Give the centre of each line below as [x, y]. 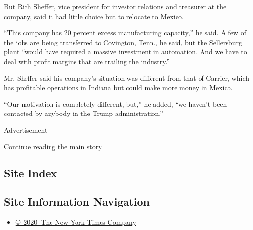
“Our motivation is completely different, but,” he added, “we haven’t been [115, 103]
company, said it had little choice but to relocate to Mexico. [94, 16]
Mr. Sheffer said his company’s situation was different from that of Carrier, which [126, 78]
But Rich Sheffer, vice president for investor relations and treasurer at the [115, 6]
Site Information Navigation [77, 201]
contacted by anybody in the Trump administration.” [84, 113]
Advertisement [26, 129]
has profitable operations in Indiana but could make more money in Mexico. [118, 87]
